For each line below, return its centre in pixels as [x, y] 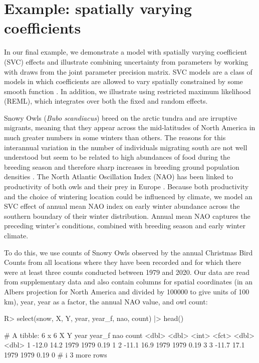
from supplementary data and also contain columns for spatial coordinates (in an [128, 282]
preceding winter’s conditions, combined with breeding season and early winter [125, 226]
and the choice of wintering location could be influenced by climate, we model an [128, 196]
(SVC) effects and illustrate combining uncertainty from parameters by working [126, 61]
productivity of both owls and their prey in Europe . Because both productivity [126, 187]
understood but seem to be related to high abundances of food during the [117, 157]
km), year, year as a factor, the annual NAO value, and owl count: [106, 301]
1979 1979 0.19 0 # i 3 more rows [56, 354]
